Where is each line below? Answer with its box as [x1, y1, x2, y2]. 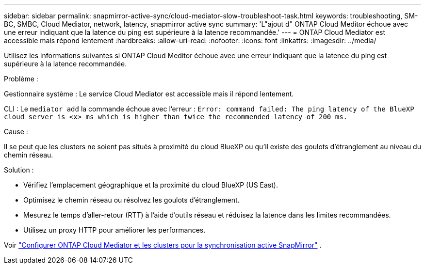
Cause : [4, 127, 28, 136]
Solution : [4, 166, 34, 174]
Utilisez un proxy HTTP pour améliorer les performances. [23, 226, 206, 234]
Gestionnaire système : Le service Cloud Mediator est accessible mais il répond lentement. [4, 90, 294, 98]
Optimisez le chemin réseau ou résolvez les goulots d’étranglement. [23, 196, 240, 204]
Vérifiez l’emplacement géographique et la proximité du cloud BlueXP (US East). [23, 181, 278, 189]
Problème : [4, 75, 38, 83]
